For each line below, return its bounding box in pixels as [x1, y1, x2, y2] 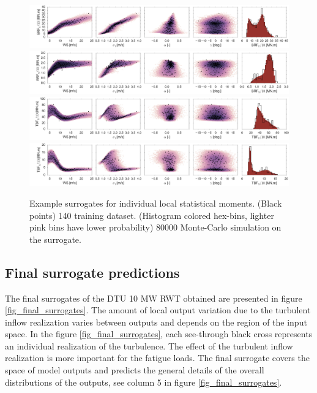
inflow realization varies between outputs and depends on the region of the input [5, 315, 307, 328]
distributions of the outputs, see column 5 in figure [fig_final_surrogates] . [5, 375, 282, 388]
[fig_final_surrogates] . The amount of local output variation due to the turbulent [5, 303, 311, 316]
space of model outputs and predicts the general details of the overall [5, 364, 264, 376]
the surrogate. [29, 232, 81, 245]
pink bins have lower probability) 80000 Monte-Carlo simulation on [29, 221, 282, 234]
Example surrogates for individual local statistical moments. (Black [29, 196, 282, 209]
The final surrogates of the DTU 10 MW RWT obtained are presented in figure [5, 291, 302, 304]
